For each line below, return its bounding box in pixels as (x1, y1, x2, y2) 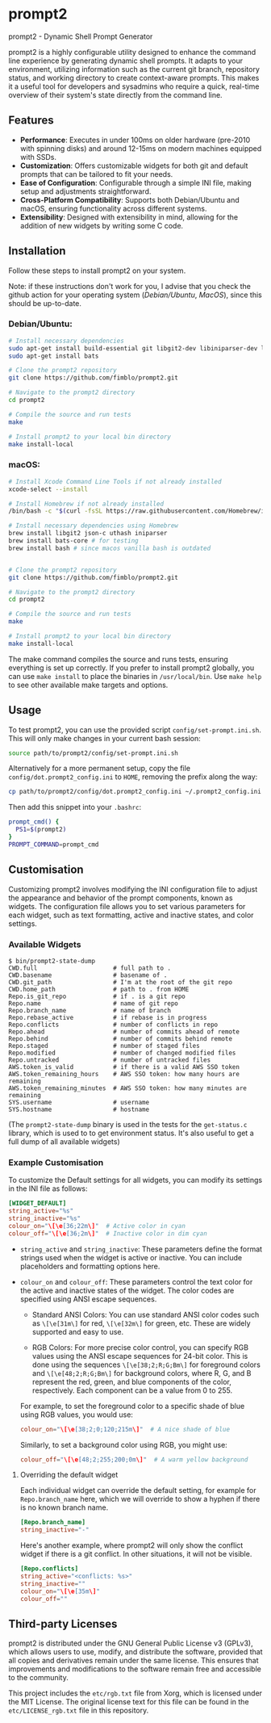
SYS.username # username (8, 1098, 150, 1106)
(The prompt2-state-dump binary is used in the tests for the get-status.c (8, 1119, 248, 1129)
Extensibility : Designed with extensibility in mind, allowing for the (19, 212, 239, 222)
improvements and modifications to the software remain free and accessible (8, 1664, 262, 1674)
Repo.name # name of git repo (8, 999, 179, 1008)
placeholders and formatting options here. (19, 1261, 161, 1271)
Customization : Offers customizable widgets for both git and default (19, 161, 248, 170)
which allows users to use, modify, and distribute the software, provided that (8, 1647, 263, 1657)
